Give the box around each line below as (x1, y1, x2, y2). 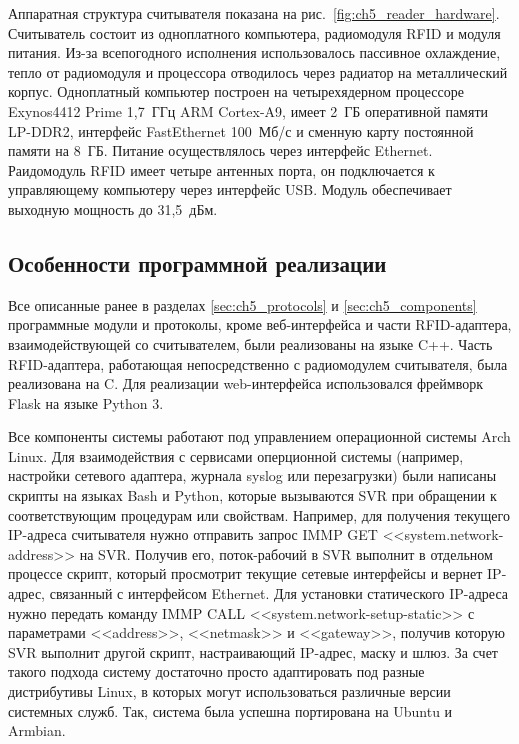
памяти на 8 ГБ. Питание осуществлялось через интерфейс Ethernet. (8, 140, 433, 161)
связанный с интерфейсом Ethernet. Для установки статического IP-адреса (49, 583, 509, 604)
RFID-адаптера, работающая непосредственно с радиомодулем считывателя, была (8, 353, 508, 374)
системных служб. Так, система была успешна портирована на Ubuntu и (8, 700, 453, 721)
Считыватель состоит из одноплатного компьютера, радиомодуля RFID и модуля (8, 22, 501, 43)
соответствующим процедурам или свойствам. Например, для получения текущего (8, 504, 510, 525)
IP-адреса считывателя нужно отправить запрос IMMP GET (8, 524, 378, 545)
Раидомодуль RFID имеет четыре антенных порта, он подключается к (8, 159, 435, 180)
